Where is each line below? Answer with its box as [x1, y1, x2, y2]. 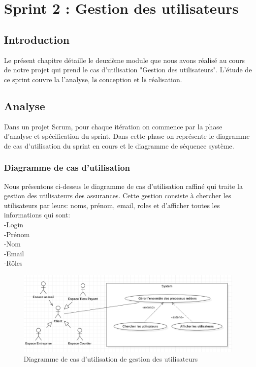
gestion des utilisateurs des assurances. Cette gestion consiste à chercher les [4, 190, 231, 201]
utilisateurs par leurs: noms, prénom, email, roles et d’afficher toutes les [4, 200, 220, 210]
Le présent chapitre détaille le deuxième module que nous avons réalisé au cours [4, 55, 245, 65]
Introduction [4, 31, 70, 47]
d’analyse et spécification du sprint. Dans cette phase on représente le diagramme [4, 131, 250, 141]
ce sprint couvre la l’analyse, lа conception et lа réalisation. [4, 74, 182, 84]
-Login [4, 219, 24, 229]
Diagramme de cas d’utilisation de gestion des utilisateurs [24, 354, 198, 364]
